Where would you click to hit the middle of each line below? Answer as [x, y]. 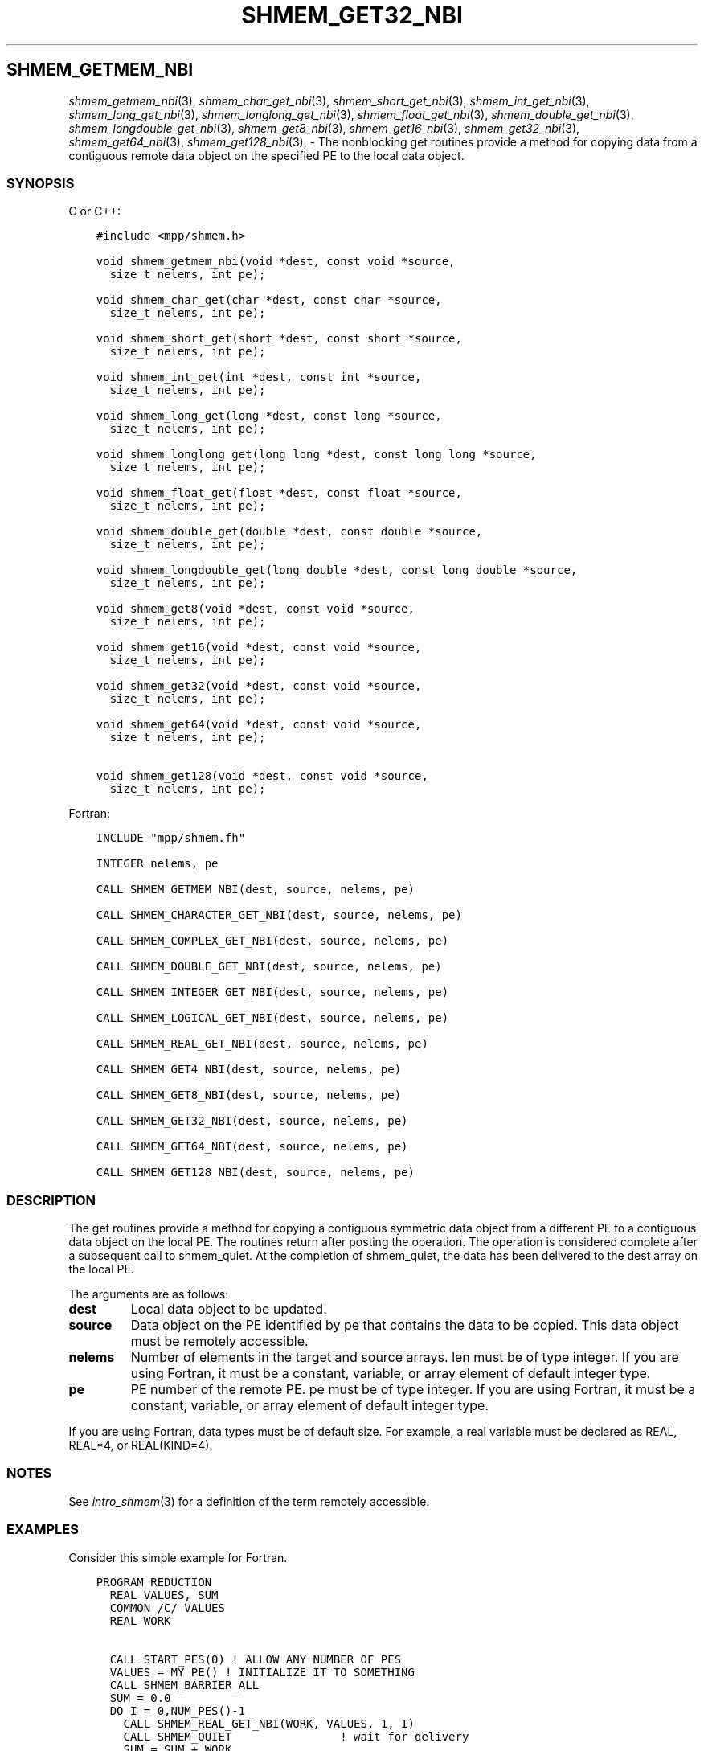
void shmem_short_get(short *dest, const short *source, [279, 339]
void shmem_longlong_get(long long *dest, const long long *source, [316, 455]
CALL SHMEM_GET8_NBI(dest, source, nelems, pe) [249, 1095]
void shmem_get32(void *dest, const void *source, [259, 686]
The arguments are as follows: [149, 1294]
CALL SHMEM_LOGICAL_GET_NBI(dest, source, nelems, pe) [272, 1018]
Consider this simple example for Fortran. [178, 1557]
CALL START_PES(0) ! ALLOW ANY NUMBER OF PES [256, 1659]
